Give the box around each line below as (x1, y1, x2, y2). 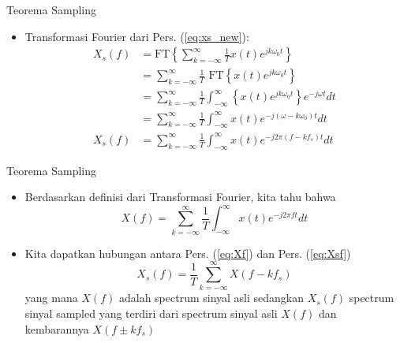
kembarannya (24, 320, 89, 337)
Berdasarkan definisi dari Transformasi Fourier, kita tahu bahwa (24, 188, 336, 205)
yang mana (24, 289, 78, 306)
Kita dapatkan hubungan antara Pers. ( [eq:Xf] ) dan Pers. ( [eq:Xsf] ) (24, 244, 351, 261)
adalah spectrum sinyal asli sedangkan (118, 289, 305, 306)
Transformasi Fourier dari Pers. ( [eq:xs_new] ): (24, 28, 249, 44)
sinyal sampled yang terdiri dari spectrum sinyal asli (24, 305, 278, 322)
